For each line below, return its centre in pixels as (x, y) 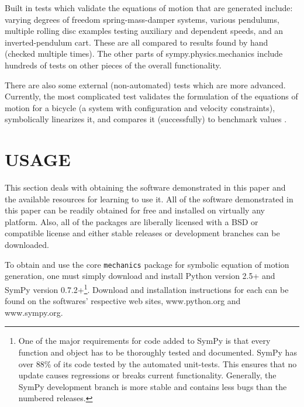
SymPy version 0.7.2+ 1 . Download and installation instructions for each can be (147, 288)
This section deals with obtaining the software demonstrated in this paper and (145, 187)
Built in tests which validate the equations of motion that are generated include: (149, 8)
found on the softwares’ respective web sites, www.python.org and (123, 301)
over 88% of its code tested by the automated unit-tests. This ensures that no (158, 363)
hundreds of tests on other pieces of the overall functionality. (113, 65)
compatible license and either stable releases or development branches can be (142, 233)
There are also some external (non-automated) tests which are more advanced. (145, 84)
